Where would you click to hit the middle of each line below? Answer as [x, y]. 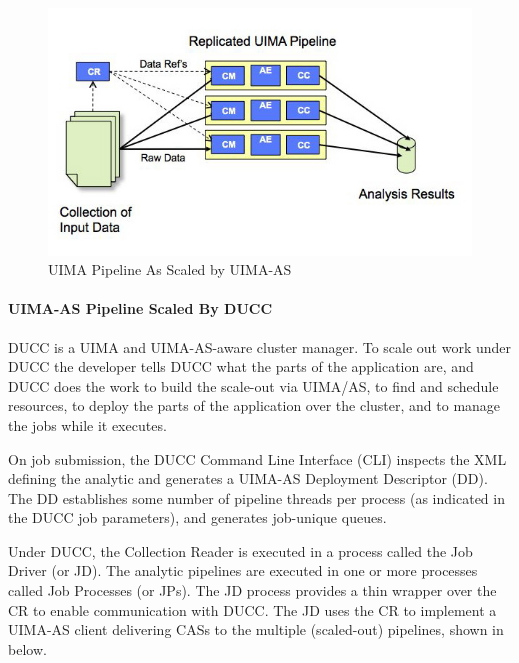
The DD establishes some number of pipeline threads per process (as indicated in [256, 497]
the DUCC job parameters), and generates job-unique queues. [197, 517]
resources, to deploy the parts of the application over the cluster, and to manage [254, 405]
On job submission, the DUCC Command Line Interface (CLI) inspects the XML [257, 458]
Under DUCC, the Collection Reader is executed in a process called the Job [240, 550]
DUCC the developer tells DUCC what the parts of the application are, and [241, 366]
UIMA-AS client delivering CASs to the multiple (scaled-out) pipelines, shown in [256, 629]
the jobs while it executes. [87, 424]
